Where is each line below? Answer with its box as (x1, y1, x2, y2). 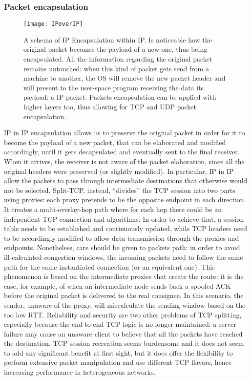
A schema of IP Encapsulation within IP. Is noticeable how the (23, 34, 212, 44)
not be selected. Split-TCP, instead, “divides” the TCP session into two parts (4, 185, 235, 195)
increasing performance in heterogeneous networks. (4, 367, 156, 377)
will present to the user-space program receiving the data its (23, 82, 204, 92)
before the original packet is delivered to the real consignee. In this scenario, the (4, 290, 244, 300)
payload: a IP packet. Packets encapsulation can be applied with (23, 92, 216, 102)
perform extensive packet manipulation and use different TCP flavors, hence (4, 357, 232, 367)
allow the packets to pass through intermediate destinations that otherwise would (4, 175, 248, 186)
